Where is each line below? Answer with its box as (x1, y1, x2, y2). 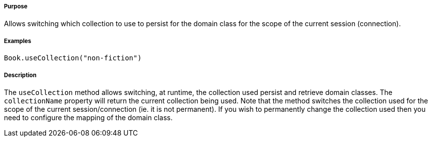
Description (4, 71, 37, 79)
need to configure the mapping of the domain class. (4, 113, 173, 122)
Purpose (4, 3, 28, 10)
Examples (4, 37, 31, 45)
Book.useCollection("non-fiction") (4, 54, 142, 62)
